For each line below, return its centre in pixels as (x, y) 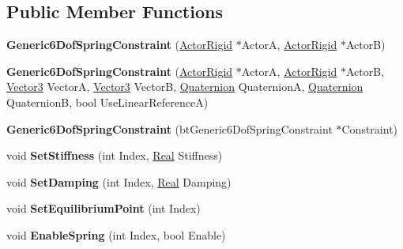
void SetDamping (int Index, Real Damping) (119, 181)
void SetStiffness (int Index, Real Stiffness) (115, 155)
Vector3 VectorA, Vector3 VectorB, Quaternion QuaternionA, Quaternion (185, 87)
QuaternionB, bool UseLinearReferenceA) (107, 102)
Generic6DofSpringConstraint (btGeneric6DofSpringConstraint (169, 128)
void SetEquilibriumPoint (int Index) (104, 208)
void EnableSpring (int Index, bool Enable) (116, 234)
